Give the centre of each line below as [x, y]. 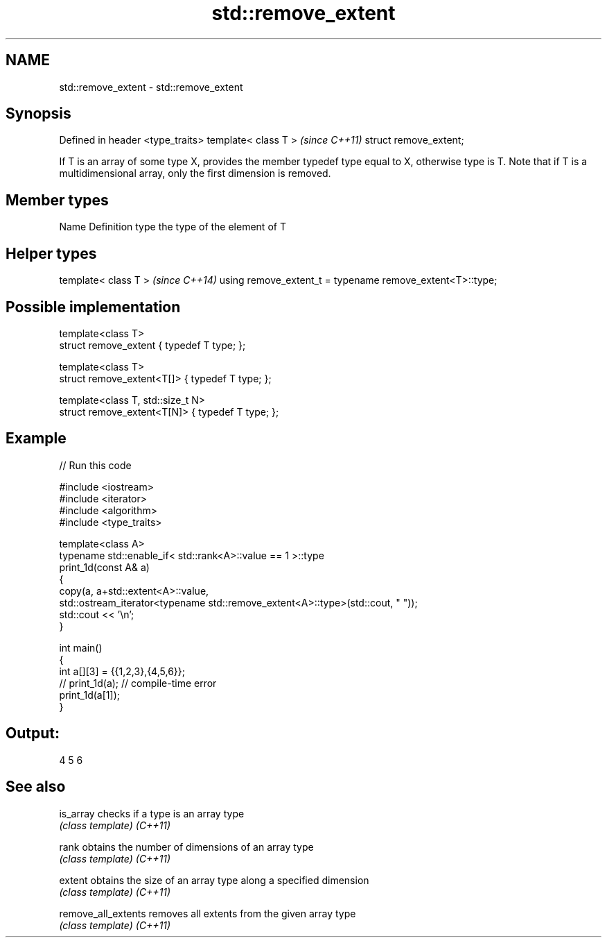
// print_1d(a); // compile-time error [138, 683]
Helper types [51, 253]
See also [36, 787]
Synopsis [38, 114]
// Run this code [95, 465]
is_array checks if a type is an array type [152, 813]
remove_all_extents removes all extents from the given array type [208, 913]
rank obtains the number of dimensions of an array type [186, 847]
